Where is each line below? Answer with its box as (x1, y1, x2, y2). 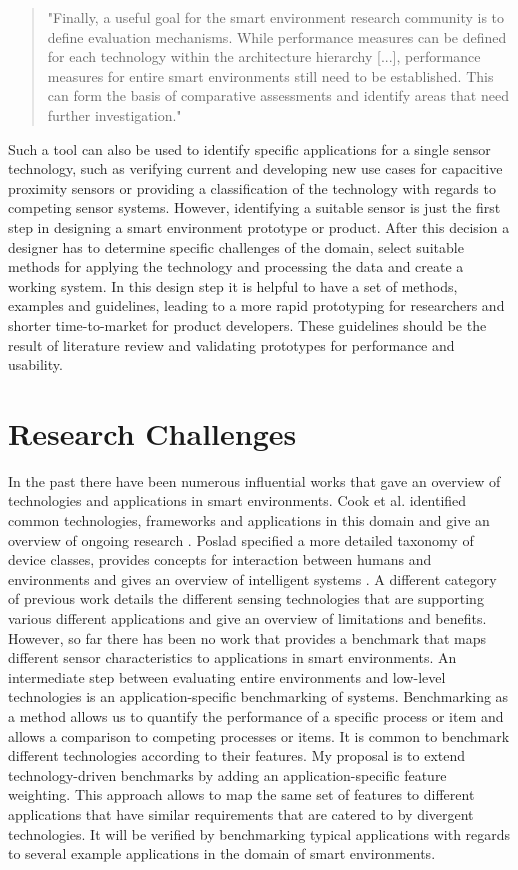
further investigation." (47, 104, 182, 125)
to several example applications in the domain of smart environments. (8, 843, 436, 864)
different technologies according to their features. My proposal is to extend (8, 745, 466, 766)
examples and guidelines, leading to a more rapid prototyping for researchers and (8, 295, 505, 316)
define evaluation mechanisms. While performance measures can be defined (47, 26, 507, 47)
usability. (8, 354, 63, 375)
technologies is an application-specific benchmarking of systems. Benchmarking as (8, 686, 509, 707)
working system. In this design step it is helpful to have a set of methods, (8, 275, 458, 296)
